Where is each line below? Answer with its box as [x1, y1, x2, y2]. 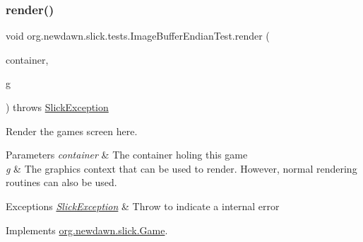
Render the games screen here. [6, 123, 138, 138]
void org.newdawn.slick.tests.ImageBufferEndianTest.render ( [6, 28, 270, 43]
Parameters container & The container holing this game [6, 147, 248, 162]
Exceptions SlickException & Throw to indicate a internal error [6, 198, 280, 213]
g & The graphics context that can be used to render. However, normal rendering [6, 161, 357, 175]
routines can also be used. [6, 175, 117, 190]
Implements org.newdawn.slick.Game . [6, 222, 168, 237]
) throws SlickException [6, 100, 109, 114]
